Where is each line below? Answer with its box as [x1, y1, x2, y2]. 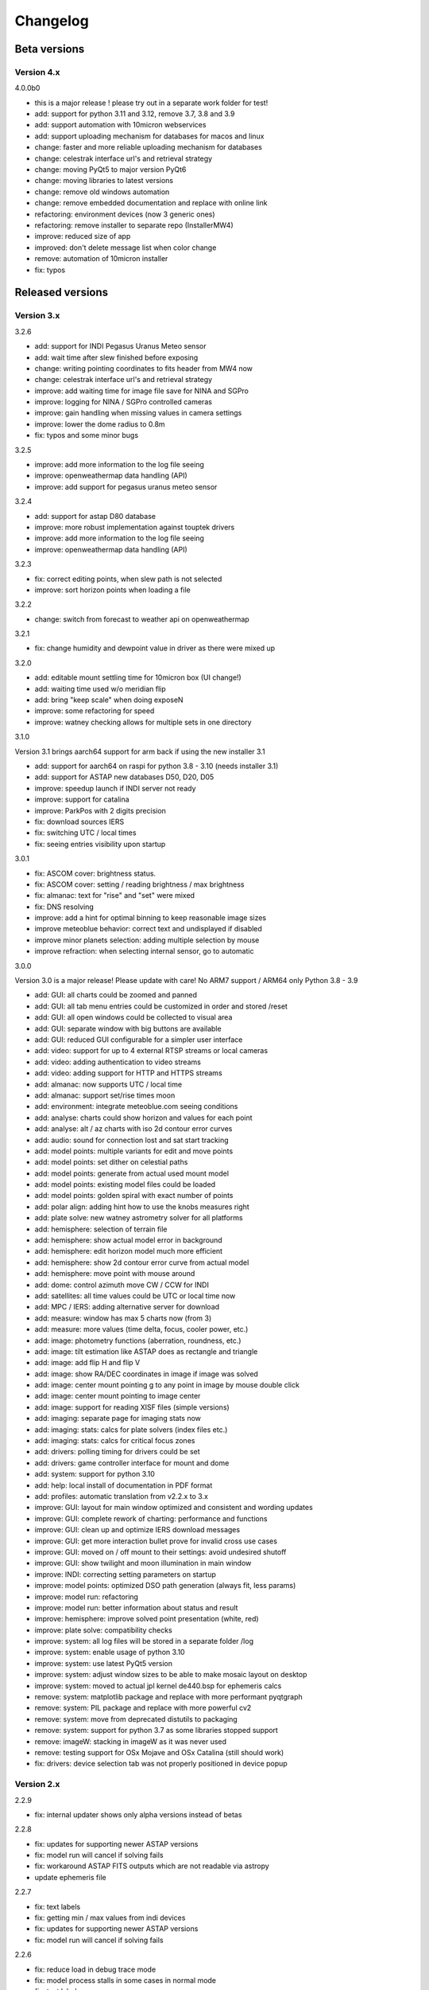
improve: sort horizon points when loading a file [34, 585, 191, 595]
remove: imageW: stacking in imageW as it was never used [34, 1736, 226, 1746]
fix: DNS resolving [34, 902, 95, 911]
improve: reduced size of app [34, 232, 131, 241]
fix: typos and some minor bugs [34, 431, 139, 440]
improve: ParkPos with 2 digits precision [34, 806, 167, 815]
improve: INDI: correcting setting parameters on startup [34, 1569, 216, 1579]
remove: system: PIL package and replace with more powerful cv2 [34, 1703, 252, 1713]
